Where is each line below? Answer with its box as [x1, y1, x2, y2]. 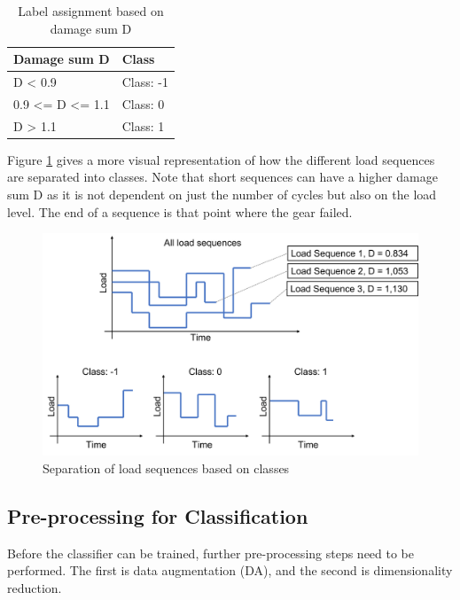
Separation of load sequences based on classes [43, 458, 290, 477]
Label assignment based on [18, 2, 164, 19]
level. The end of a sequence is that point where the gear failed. [7, 202, 353, 221]
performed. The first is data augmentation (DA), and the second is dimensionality [7, 561, 453, 580]
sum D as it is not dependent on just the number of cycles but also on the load [7, 185, 437, 203]
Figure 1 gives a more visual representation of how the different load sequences [7, 150, 435, 168]
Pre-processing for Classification [7, 502, 308, 529]
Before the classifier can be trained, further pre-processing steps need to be [7, 543, 415, 562]
